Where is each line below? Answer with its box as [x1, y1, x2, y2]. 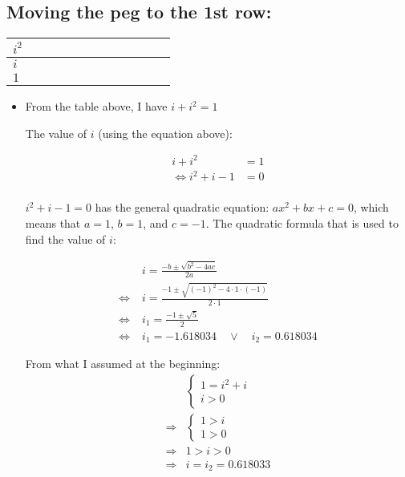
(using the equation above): [98, 124, 233, 141]
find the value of [25, 230, 106, 247]
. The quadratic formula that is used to [205, 215, 399, 232]
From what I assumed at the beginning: [25, 355, 221, 372]
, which [353, 199, 389, 216]
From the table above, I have [25, 98, 168, 115]
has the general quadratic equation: [95, 199, 269, 216]
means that [25, 215, 81, 232]
